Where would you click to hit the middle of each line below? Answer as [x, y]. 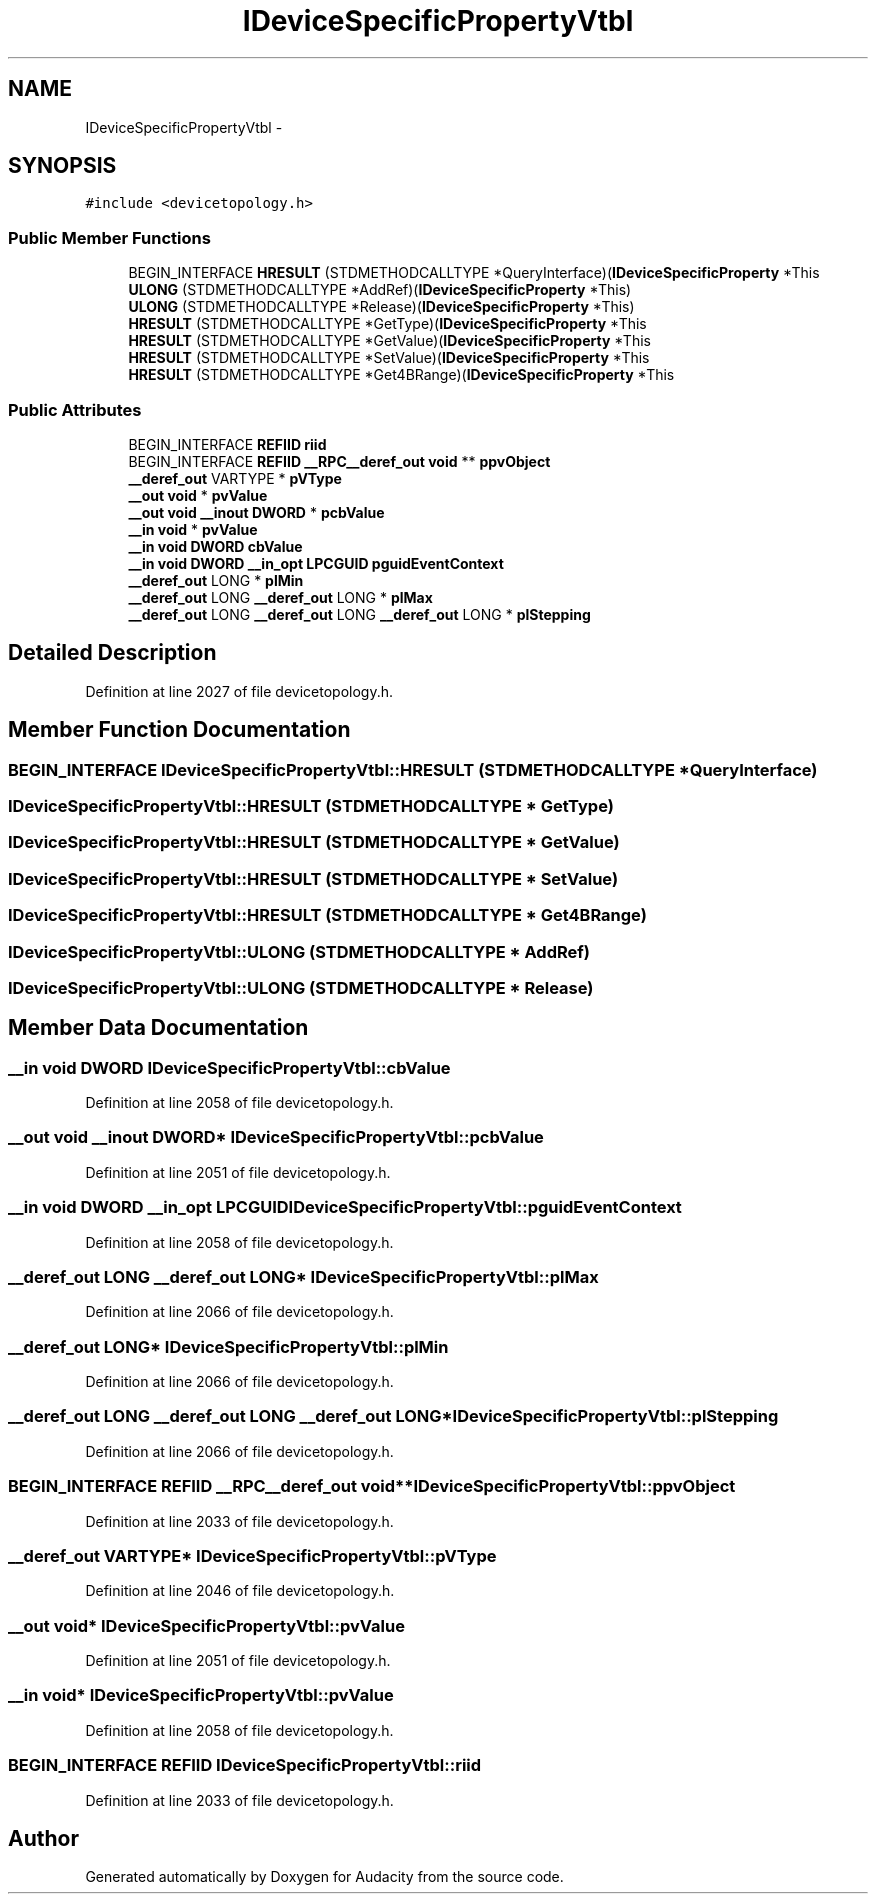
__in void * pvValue [193, 529]
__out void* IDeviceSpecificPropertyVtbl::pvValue [206, 1625]
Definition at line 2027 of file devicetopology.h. [239, 691]
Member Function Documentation [179, 730]
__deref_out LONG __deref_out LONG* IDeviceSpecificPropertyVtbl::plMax [303, 1276]
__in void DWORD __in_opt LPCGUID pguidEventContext [316, 563]
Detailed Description [112, 653]
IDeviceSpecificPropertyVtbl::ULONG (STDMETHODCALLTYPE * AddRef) [299, 951]
